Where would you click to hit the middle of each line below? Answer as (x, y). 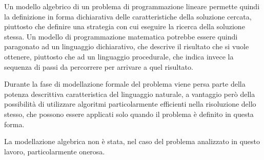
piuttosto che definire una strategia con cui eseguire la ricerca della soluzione (125, 26)
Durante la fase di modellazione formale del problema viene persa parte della (125, 84)
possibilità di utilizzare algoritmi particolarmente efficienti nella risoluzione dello (130, 104)
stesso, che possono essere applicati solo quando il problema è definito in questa (129, 114)
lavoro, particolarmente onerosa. (55, 151)
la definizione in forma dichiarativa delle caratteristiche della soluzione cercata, (128, 16)
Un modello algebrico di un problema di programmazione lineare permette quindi (132, 6)
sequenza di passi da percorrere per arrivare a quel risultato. (99, 66)
